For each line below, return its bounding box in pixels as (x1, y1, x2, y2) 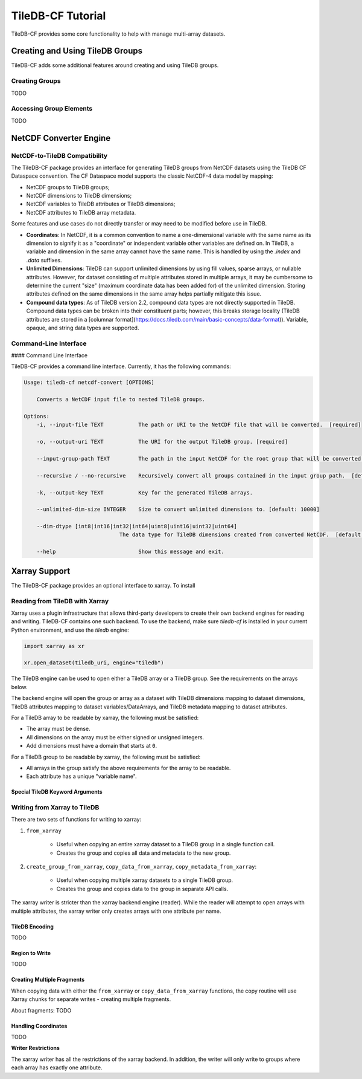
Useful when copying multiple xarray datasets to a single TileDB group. (56, 876, 233, 884)
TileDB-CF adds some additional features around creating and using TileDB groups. (11, 62, 219, 69)
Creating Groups (11, 77, 61, 85)
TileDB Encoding (11, 922, 54, 930)
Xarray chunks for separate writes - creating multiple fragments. (11, 996, 171, 1003)
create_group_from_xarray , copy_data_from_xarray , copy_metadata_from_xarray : (26, 863, 257, 870)
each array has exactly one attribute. (11, 1064, 103, 1071)
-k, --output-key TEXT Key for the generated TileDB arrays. (36, 489, 253, 496)
